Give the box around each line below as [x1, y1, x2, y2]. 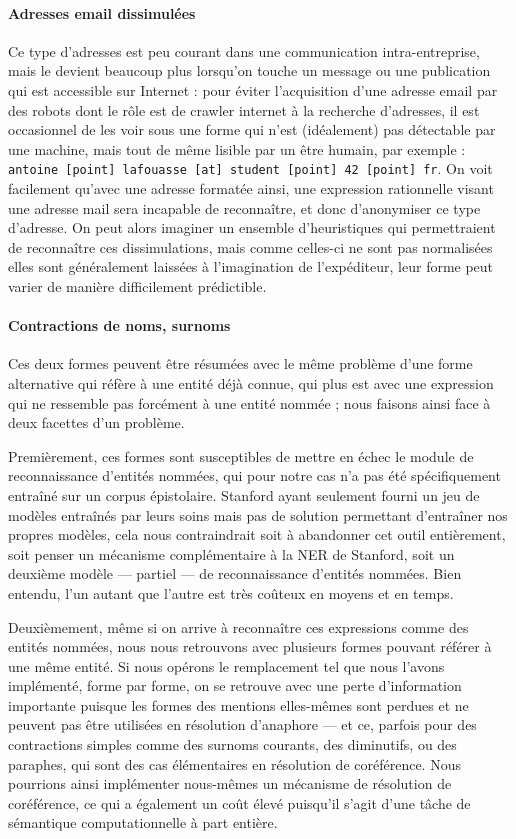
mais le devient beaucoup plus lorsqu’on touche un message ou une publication [8, 60, 491, 81]
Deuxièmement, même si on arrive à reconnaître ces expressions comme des [8, 616, 469, 637]
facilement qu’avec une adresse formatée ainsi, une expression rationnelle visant [8, 178, 494, 199]
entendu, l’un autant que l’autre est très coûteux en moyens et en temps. [8, 582, 454, 603]
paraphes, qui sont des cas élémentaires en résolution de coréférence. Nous [8, 753, 461, 774]
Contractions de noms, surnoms [8, 315, 231, 336]
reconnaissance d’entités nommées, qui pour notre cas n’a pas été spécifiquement [8, 465, 501, 486]
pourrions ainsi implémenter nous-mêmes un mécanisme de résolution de [8, 773, 452, 794]
